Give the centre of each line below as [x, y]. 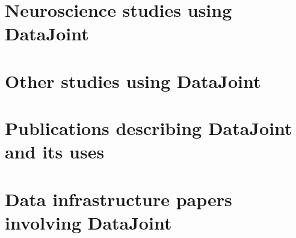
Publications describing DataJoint [149, 128]
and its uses [55, 152]
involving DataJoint [88, 222]
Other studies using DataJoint [133, 80]
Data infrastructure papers [119, 199]
